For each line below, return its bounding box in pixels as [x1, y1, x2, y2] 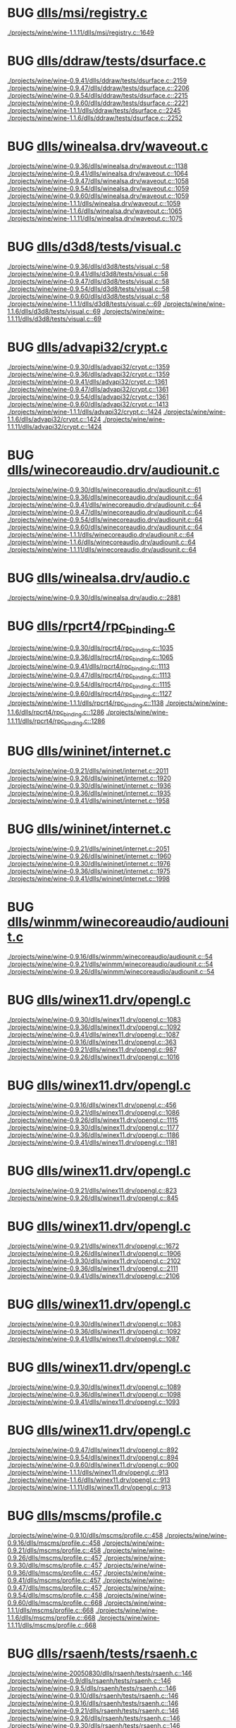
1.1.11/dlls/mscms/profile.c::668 [7, 1621, 97, 1629]
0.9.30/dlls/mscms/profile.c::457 [7, 1561, 102, 1569]
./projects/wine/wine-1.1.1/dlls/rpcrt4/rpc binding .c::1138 [7, 698, 164, 709]
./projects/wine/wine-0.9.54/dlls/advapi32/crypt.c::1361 [7, 393, 169, 401]
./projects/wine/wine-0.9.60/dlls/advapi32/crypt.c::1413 [7, 400, 169, 408]
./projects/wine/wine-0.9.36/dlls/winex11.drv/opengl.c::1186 [7, 1130, 180, 1139]
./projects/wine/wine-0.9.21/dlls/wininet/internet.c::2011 [7, 767, 169, 775]
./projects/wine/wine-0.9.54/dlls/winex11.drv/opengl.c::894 [7, 1453, 179, 1462]
